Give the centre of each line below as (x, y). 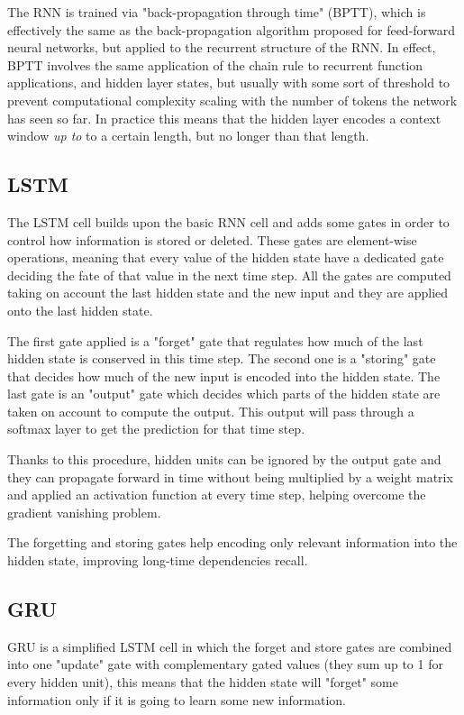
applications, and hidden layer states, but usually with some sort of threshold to (229, 82)
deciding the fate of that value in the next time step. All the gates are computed (229, 275)
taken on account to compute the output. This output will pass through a (211, 411)
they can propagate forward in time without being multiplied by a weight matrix (230, 477)
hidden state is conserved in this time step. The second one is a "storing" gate (222, 358)
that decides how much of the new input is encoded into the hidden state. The (224, 376)
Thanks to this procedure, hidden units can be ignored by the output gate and (224, 459)
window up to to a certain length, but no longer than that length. (188, 136)
